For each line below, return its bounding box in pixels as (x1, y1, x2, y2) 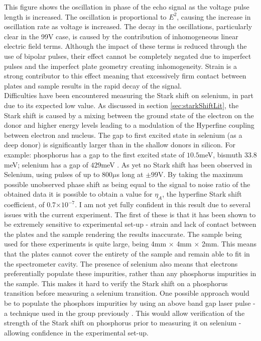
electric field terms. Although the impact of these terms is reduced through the (4, 41, 247, 51)
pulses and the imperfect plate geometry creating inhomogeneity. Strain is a (4, 60, 237, 71)
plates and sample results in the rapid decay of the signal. (4, 80, 182, 91)
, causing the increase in (177, 11, 251, 22)
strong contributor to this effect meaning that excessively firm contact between (4, 70, 246, 81)
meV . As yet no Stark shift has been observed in (101, 159, 252, 169)
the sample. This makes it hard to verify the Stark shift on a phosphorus (4, 278, 228, 288)
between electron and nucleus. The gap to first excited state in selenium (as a (4, 129, 242, 140)
